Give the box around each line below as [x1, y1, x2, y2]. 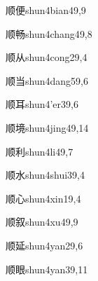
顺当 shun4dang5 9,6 [6, 73, 88, 88]
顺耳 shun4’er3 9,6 [6, 97, 78, 111]
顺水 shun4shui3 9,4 [6, 167, 85, 182]
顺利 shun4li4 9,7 [6, 144, 73, 158]
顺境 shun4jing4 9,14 [6, 120, 89, 135]
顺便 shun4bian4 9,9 [6, 3, 86, 17]
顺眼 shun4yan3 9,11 [6, 261, 88, 276]
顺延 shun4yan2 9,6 [6, 238, 83, 252]
